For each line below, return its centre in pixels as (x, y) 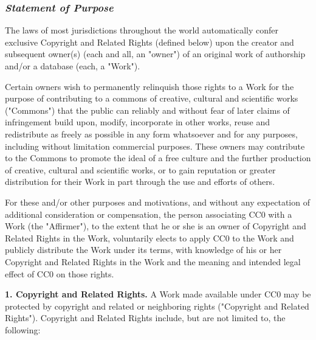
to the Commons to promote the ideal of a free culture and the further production (158, 158)
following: (23, 329)
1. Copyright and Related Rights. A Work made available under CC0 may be (158, 294)
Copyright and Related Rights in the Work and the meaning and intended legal (153, 261)
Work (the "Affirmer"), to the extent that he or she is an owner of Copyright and (156, 226)
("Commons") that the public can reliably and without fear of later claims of (147, 110)
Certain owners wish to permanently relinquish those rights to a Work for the (149, 86)
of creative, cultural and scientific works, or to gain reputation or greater (140, 169)
